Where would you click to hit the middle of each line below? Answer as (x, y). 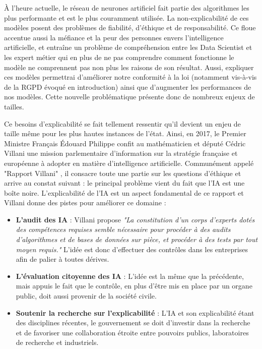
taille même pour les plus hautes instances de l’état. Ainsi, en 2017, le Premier (125, 133)
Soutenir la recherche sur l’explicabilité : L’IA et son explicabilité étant (135, 312)
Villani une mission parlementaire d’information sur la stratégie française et (121, 153)
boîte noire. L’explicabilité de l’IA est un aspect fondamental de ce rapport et (124, 192)
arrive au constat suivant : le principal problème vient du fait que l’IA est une (124, 183)
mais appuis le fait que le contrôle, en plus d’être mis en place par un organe (134, 286)
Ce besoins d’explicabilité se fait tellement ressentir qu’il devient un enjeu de (122, 123)
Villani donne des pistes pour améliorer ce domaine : (85, 202)
